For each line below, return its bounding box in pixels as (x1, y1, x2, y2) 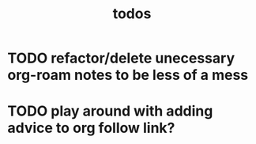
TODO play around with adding (7, 102, 213, 120)
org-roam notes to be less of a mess (7, 66, 249, 84)
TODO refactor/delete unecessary (7, 49, 235, 67)
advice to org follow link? (7, 119, 175, 137)
